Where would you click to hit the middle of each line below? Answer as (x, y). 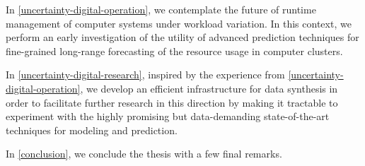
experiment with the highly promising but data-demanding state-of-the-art (168, 116)
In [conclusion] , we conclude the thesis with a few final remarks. (144, 154)
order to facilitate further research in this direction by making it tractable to (172, 102)
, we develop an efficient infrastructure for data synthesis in (209, 88)
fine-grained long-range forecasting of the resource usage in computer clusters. (174, 51)
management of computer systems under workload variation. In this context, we (179, 23)
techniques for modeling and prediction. (92, 130)
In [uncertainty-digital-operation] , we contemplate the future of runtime (161, 9)
